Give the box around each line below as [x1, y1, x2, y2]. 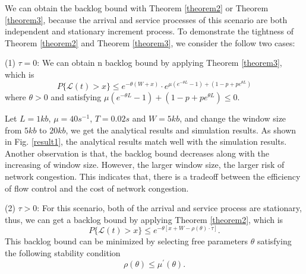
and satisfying [51, 91, 102, 103]
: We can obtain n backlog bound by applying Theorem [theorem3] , [37, 56, 282, 69]
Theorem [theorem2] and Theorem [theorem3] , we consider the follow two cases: [5, 36, 295, 49]
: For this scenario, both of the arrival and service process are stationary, [37, 202, 302, 214]
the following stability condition [5, 247, 121, 259]
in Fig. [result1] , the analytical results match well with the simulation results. [5, 135, 287, 148]
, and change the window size [179, 112, 286, 125]
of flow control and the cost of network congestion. [5, 181, 189, 194]
